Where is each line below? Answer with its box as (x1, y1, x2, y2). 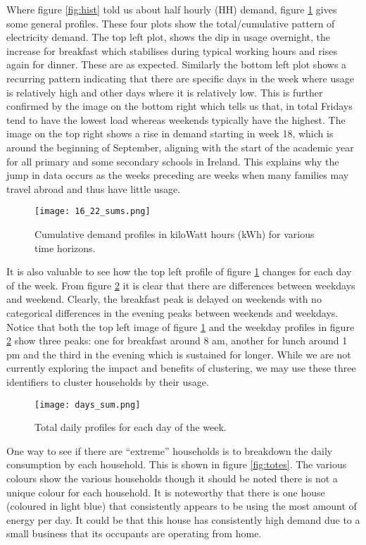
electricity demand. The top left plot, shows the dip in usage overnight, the (6, 30, 330, 44)
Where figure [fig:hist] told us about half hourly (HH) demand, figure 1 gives (6, 2, 337, 16)
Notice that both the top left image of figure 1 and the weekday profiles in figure (6, 319, 355, 334)
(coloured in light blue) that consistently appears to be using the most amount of (6, 499, 357, 513)
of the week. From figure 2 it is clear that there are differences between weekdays (6, 277, 355, 292)
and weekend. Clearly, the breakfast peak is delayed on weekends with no (6, 292, 322, 306)
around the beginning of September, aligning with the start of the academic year (6, 139, 354, 154)
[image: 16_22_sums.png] (34, 206, 151, 217)
